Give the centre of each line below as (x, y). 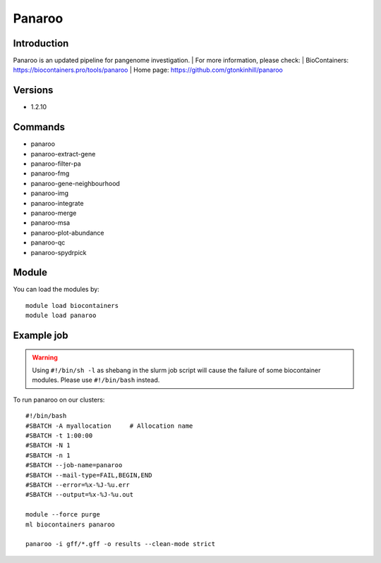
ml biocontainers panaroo (71, 524)
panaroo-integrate (57, 203)
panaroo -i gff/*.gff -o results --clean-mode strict (120, 544)
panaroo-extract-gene (63, 154)
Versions (33, 91)
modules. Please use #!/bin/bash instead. (96, 380)
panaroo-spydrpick (59, 252)
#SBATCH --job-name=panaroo (74, 465)
